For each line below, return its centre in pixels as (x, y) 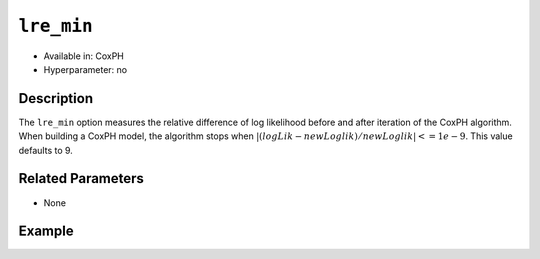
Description (56, 98)
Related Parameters (81, 178)
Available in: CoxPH (84, 56)
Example (46, 231)
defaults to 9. (46, 150)
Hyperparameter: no (85, 69)
